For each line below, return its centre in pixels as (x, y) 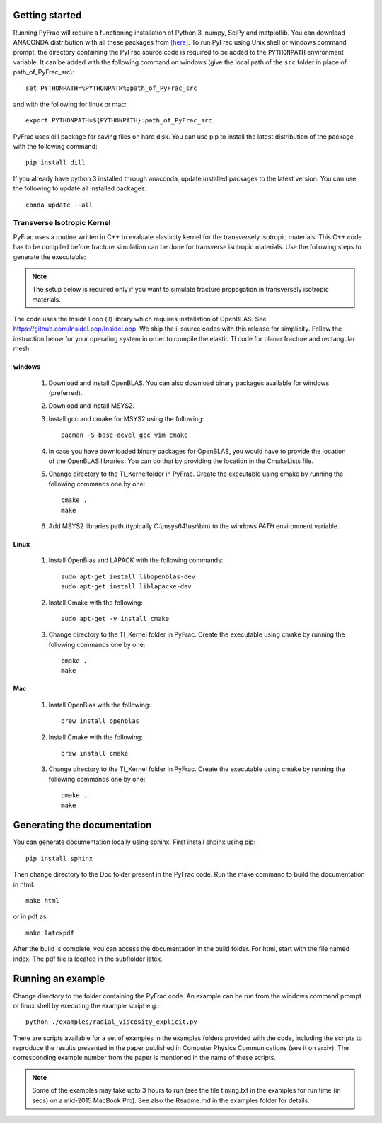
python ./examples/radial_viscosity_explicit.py (111, 1022)
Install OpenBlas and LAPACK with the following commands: (136, 560)
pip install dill (56, 163)
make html (42, 901)
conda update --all (59, 205)
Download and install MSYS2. (91, 406)
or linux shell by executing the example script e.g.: (86, 1005)
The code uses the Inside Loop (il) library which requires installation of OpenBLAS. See (140, 319)
